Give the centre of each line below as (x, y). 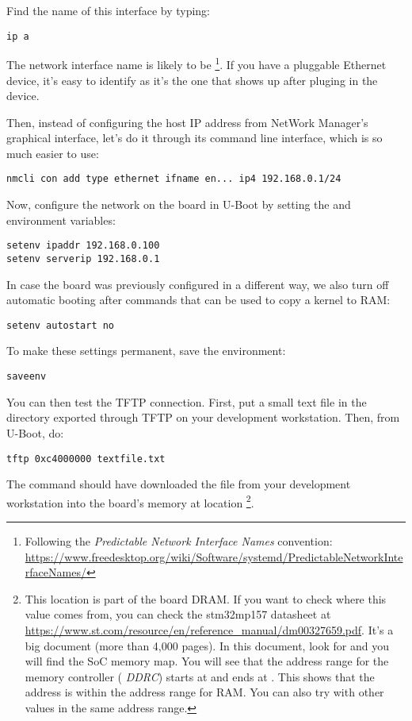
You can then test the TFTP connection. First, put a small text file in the (187, 401)
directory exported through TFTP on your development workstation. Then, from (203, 417)
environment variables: (61, 220)
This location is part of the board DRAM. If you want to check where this (206, 598)
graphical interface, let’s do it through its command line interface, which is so (195, 138)
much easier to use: (53, 153)
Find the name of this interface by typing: (108, 10)
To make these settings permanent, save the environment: (146, 351)
